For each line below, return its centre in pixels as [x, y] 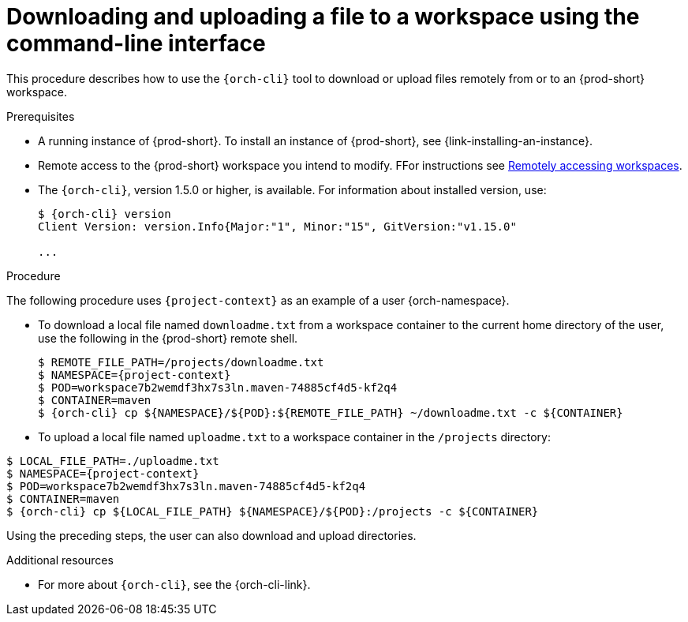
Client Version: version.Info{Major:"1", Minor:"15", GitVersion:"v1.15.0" [277, 226]
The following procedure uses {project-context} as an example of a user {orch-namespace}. [258, 300]
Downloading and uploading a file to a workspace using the [323, 17]
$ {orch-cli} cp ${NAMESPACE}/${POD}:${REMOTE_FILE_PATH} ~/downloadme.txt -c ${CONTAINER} [331, 412]
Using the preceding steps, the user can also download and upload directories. [211, 535]
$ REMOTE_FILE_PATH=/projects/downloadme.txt [181, 362]
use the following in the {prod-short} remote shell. [168, 338]
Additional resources [60, 560]
